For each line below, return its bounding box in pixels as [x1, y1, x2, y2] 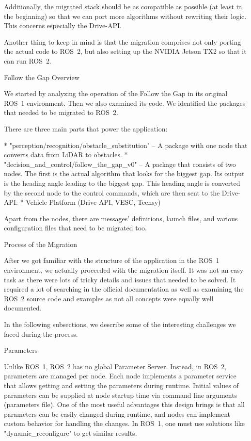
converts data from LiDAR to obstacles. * [4, 149, 128, 160]
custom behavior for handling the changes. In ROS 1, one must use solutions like [4, 418, 245, 428]
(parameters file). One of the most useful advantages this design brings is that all [4, 399, 245, 409]
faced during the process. [4, 328, 78, 339]
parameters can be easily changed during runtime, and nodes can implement [4, 408, 231, 419]
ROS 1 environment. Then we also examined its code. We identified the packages [4, 98, 246, 108]
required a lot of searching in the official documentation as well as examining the [4, 284, 244, 294]
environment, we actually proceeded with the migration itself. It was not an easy [4, 265, 244, 275]
